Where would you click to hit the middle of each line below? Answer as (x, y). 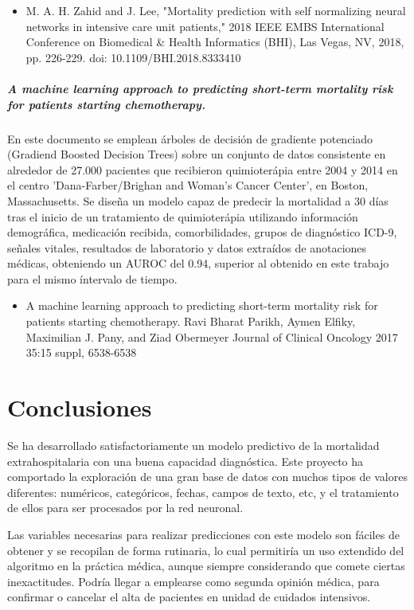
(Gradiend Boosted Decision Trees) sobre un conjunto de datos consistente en (197, 154)
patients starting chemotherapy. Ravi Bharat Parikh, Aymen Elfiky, (191, 321)
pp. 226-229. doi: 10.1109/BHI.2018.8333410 (133, 57)
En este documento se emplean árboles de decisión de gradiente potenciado (190, 138)
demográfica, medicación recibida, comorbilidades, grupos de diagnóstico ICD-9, (202, 232)
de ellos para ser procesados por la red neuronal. (125, 508)
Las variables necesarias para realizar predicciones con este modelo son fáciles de (203, 534)
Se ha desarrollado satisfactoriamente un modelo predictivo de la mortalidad (193, 445)
